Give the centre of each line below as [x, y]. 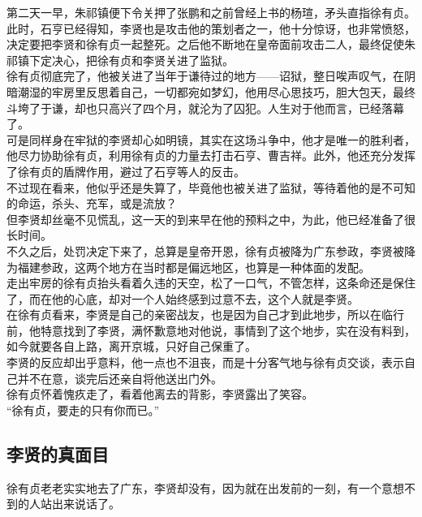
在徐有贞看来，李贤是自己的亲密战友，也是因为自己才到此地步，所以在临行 [205, 315]
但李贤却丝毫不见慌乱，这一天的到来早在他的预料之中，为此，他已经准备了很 [211, 219]
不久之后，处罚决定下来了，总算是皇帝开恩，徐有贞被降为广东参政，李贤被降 [211, 250]
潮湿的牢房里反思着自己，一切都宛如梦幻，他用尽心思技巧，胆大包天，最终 [216, 91]
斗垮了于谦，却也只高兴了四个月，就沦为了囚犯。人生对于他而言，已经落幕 [205, 108]
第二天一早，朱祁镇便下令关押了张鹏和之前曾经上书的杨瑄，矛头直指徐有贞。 [211, 12]
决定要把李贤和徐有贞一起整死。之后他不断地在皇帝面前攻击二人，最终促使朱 [211, 44]
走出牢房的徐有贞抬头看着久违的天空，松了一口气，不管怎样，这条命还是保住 [211, 283]
